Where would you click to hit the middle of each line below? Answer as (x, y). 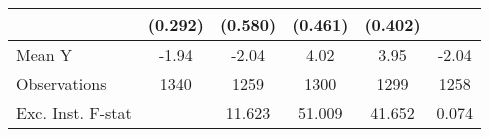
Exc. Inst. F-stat (74, 112)
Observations (61, 83)
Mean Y (44, 54)
